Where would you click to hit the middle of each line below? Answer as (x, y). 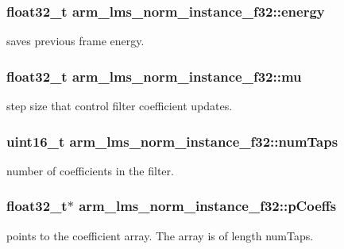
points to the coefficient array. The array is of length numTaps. (160, 235)
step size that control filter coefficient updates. (120, 106)
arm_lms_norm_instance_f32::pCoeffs (208, 206)
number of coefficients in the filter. (90, 170)
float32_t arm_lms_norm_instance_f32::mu (154, 76)
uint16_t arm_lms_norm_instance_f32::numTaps (172, 141)
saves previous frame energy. (75, 41)
